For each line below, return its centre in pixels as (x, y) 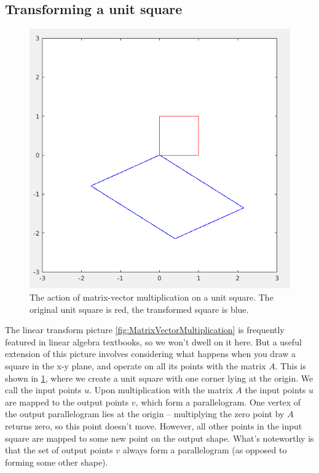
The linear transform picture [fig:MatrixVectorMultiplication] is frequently (145, 330)
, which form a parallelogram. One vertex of (218, 402)
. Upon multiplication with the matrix (161, 390)
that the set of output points (59, 450)
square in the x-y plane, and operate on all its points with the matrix (136, 366)
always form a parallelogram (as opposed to (205, 450)
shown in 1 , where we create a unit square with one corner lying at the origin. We (159, 378)
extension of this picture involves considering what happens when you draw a (151, 354)
